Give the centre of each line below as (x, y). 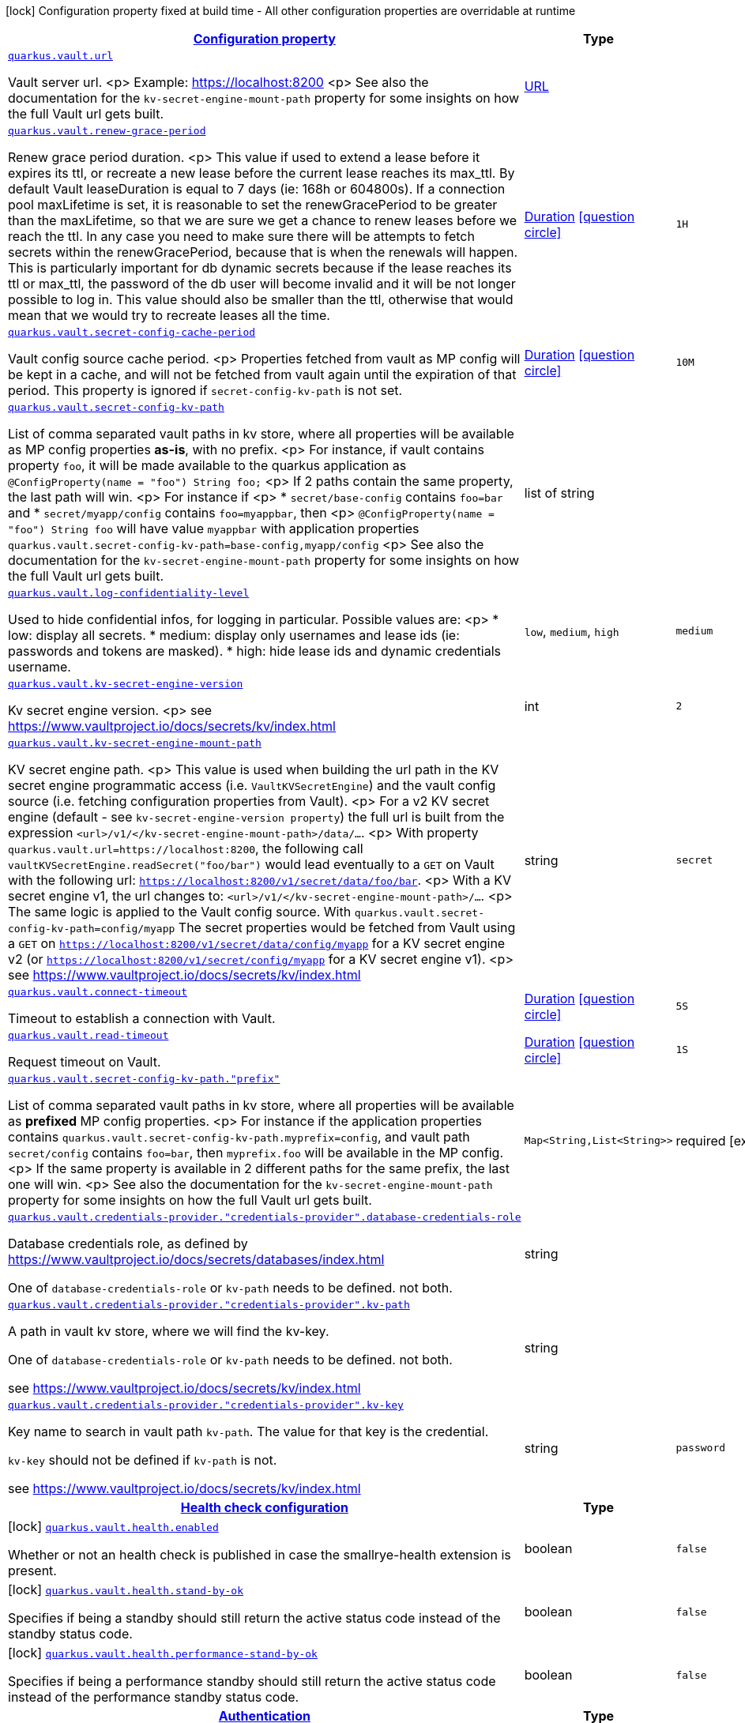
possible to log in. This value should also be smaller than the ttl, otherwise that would (261, 299)
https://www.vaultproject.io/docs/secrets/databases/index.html (196, 1259)
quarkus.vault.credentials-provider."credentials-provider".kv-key (206, 1405)
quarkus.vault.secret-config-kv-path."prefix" (144, 1079)
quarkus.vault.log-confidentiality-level (129, 593)
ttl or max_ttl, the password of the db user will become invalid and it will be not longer (262, 284)
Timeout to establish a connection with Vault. (142, 1018)
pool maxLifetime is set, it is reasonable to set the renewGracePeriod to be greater (253, 205)
